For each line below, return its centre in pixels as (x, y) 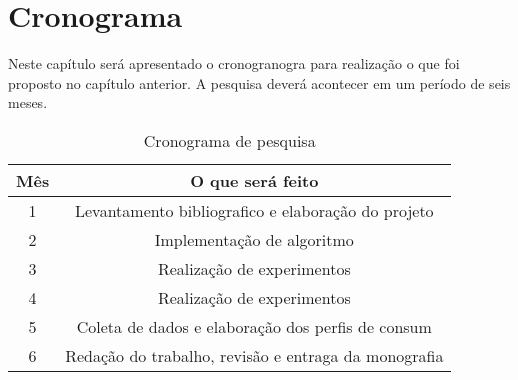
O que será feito (254, 180)
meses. (28, 102)
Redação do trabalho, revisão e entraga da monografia (254, 355)
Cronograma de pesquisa (229, 140)
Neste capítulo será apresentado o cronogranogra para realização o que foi (234, 63)
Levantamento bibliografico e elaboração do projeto (254, 210)
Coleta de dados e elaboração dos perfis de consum (254, 326)
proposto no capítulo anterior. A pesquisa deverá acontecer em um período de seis (259, 82)
